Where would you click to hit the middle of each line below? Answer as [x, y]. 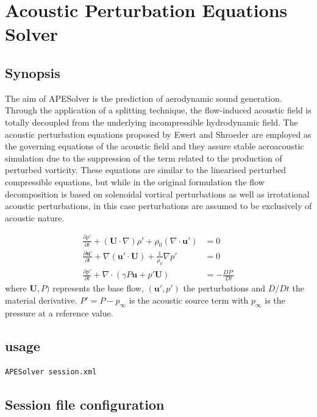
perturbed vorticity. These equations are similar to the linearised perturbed [146, 170]
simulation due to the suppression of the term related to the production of [144, 158]
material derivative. [41, 300]
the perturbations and [224, 288]
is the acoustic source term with [189, 300]
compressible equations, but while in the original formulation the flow [135, 181]
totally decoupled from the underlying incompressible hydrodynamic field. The [151, 122]
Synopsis [33, 72]
